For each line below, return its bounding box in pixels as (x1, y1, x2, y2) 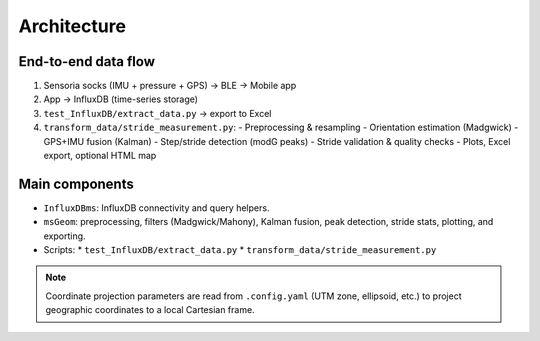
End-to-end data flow (18, 53, 155, 70)
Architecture (18, 15, 127, 37)
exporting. (43, 230, 86, 242)
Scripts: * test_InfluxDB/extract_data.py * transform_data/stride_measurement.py (43, 244, 437, 256)
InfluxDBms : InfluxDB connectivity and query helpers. (43, 201, 270, 214)
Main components (18, 175, 134, 192)
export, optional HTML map (43, 150, 157, 162)
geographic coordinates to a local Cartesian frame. (45, 304, 255, 316)
